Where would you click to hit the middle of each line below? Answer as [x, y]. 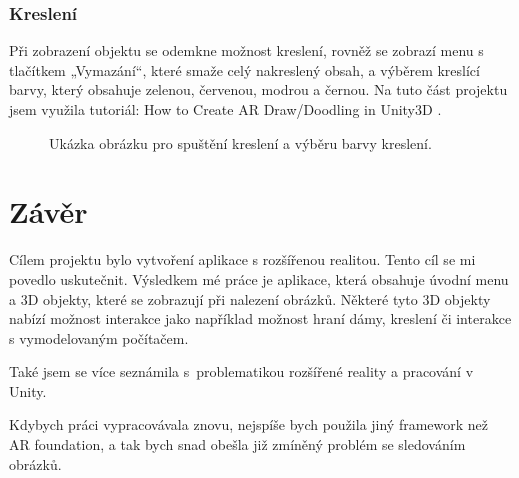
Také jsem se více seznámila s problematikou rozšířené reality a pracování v [241, 371]
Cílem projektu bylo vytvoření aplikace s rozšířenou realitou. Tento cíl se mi [242, 259]
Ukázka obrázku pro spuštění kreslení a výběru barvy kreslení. [240, 142]
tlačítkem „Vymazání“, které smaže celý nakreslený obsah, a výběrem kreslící [244, 69]
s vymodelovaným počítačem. [99, 337]
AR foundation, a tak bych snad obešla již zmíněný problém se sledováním [237, 444]
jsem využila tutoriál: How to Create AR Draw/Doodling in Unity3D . [225, 109]
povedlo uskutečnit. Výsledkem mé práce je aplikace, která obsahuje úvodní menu [259, 278]
